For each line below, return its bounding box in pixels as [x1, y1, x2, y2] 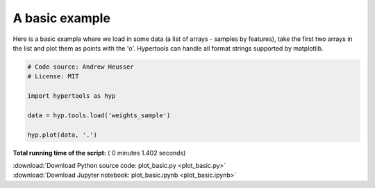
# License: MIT [27, 73, 79, 80]
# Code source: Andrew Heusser [27, 62, 135, 71]
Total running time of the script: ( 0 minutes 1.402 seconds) [12, 148, 186, 157]
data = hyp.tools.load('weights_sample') [27, 111, 171, 119]
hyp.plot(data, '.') [27, 130, 97, 139]
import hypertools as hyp [27, 92, 116, 100]
